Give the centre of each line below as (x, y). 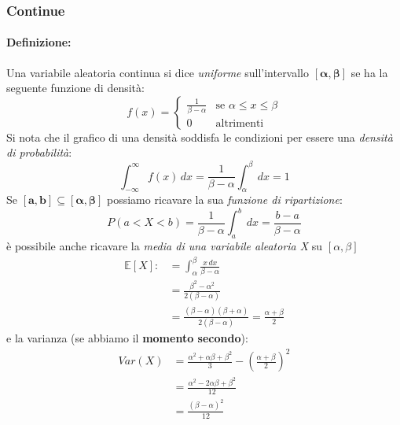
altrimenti (240, 124)
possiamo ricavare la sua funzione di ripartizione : (225, 200)
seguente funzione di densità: (75, 88)
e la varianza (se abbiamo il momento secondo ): (127, 338)
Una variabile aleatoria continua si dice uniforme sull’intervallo (158, 72)
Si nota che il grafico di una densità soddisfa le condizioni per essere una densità (200, 137)
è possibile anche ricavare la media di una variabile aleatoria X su (165, 246)
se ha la (369, 72)
